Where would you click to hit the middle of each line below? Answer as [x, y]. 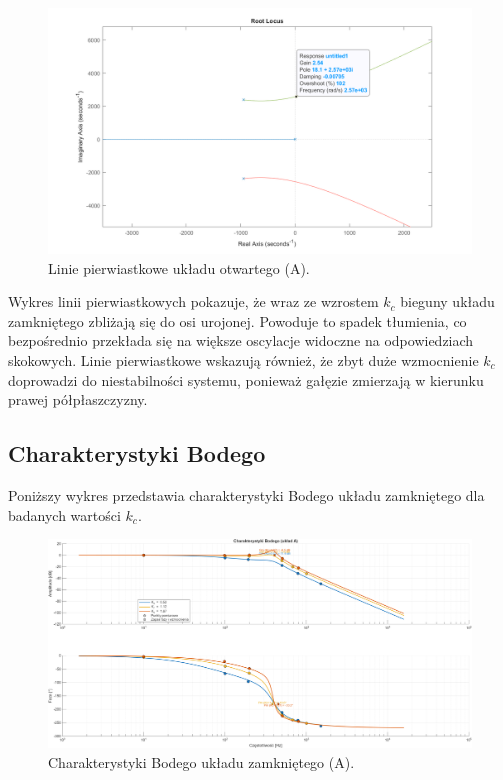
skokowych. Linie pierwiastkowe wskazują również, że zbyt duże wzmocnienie [243, 359]
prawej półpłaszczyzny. [78, 399]
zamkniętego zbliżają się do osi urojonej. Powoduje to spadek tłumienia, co [237, 320]
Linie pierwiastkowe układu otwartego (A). [179, 267]
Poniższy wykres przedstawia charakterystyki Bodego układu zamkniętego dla [246, 494]
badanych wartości [64, 514]
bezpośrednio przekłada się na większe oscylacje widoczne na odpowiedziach [241, 340]
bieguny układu [447, 301]
